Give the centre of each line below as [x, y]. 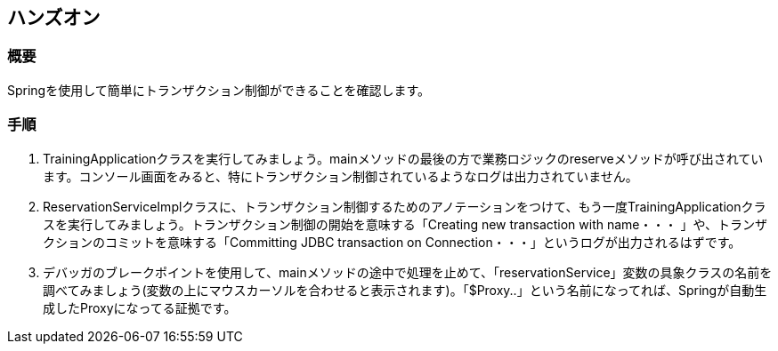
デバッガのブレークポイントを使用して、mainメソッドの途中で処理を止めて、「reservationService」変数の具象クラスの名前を [408, 272]
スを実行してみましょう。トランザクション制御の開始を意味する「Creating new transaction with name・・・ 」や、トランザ [405, 224]
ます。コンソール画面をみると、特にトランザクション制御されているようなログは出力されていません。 [340, 176]
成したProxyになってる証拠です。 [140, 307]
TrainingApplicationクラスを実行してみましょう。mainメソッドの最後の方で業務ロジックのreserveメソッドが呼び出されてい [403, 158]
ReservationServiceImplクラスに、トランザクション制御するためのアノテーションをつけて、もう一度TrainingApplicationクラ [405, 206]
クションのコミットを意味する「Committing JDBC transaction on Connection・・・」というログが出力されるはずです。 [392, 242]
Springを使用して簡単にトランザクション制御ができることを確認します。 [219, 90]
